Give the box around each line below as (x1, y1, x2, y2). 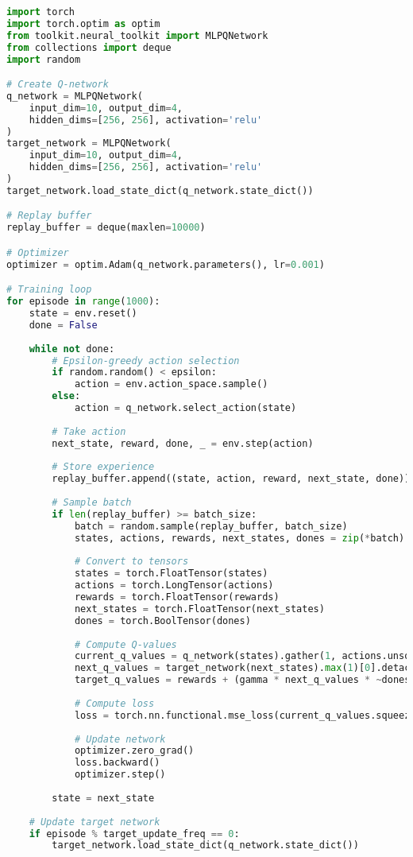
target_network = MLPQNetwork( (6, 138, 172, 149)
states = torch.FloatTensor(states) (74, 568, 268, 580)
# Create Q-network (6, 79, 109, 91)
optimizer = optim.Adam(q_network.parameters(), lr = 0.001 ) (6, 258, 325, 270)
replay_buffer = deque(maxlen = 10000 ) (6, 222, 206, 234)
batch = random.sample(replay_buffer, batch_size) (74, 520, 348, 532)
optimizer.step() (74, 769, 166, 781)
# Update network (74, 733, 166, 745)
